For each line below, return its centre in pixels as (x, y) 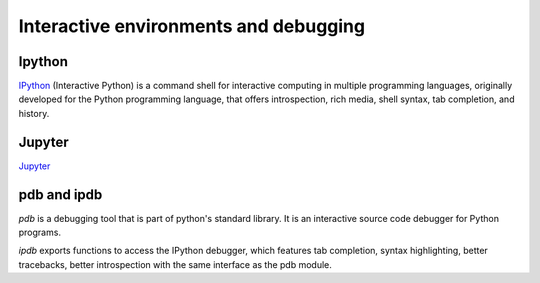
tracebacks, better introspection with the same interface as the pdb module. (175, 264)
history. (34, 113)
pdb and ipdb (60, 194)
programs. (40, 232)
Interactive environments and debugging (191, 26)
